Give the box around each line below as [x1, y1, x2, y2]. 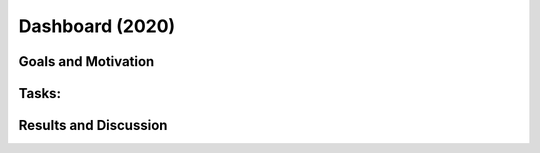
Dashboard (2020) [18, 15, 176, 37]
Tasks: [18, 85, 62, 102]
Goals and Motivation [18, 53, 155, 70]
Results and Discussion [18, 117, 168, 134]
